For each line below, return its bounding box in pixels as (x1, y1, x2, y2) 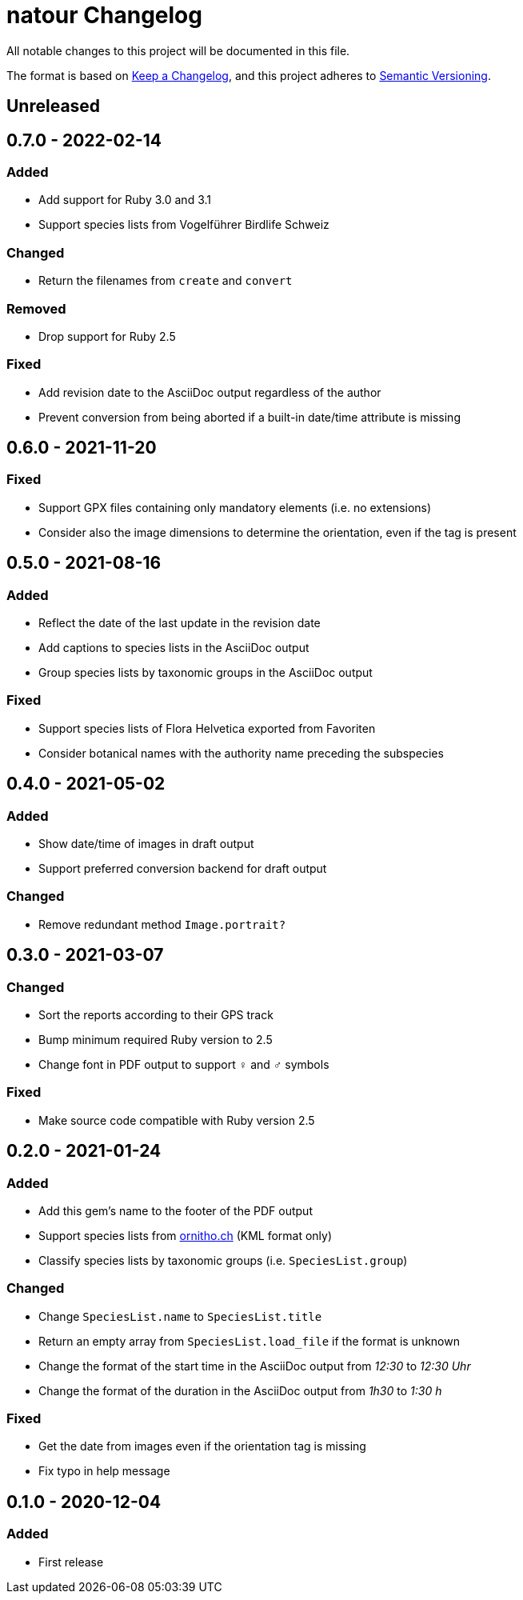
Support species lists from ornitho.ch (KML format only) (38, 1228, 333, 1242)
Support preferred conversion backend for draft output (38, 862, 327, 876)
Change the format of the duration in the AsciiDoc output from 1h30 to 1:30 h (38, 1383, 442, 1398)
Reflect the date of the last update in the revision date (38, 616, 321, 630)
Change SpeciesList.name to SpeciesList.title (38, 1309, 322, 1323)
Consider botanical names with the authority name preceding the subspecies (38, 746, 444, 760)
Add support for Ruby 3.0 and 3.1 (38, 193, 211, 207)
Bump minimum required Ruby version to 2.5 (38, 1033, 273, 1047)
